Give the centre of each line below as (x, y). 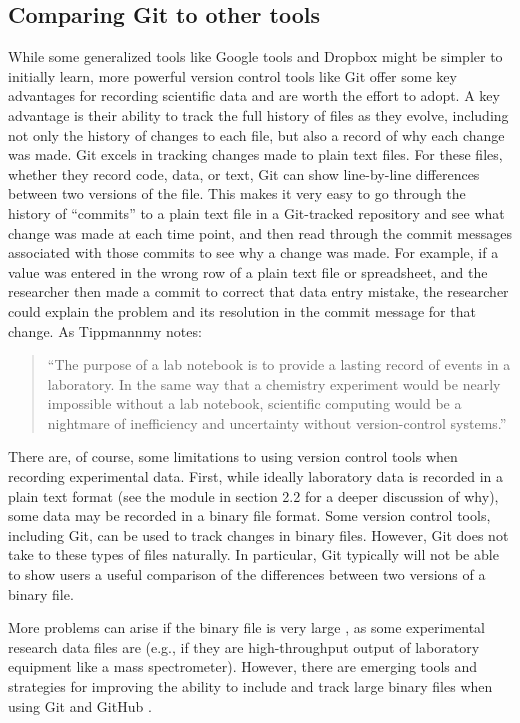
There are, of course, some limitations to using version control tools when (233, 456)
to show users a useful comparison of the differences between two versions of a (247, 574)
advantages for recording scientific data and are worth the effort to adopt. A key (254, 95)
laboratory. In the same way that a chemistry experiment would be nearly (274, 383)
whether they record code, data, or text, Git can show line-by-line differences (244, 173)
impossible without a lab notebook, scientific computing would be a (254, 403)
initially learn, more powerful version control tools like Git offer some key (232, 75)
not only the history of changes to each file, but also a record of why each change (256, 134)
